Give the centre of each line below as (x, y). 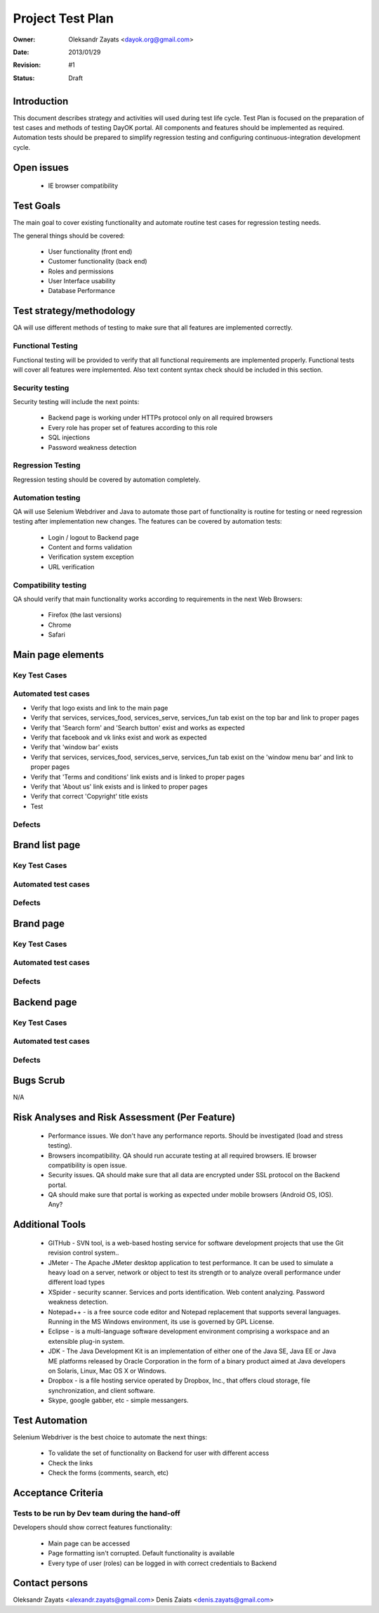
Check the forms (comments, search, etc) (108, 1473)
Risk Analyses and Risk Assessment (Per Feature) (124, 1118)
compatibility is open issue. (88, 1165)
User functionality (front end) (90, 251)
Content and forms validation (90, 548)
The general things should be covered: (69, 235)
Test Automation (50, 1420)
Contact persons (51, 1583)
